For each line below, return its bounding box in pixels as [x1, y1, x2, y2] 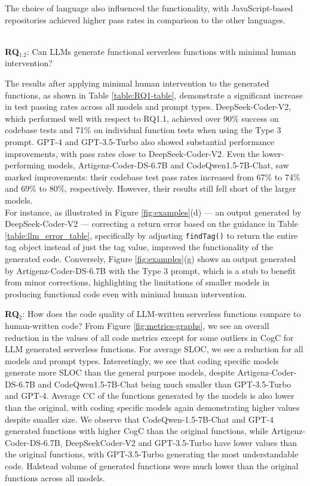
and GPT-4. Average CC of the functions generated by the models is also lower [5, 389, 294, 402]
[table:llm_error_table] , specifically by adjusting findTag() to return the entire [5, 229, 298, 241]
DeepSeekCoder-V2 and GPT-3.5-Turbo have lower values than [65, 436, 297, 448]
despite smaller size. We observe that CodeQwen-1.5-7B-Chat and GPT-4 [5, 413, 274, 425]
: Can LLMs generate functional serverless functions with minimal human [27, 45, 296, 57]
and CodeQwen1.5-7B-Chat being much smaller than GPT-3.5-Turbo [38, 377, 291, 390]
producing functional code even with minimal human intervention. [5, 287, 247, 300]
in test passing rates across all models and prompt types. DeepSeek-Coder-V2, [5, 100, 291, 113]
